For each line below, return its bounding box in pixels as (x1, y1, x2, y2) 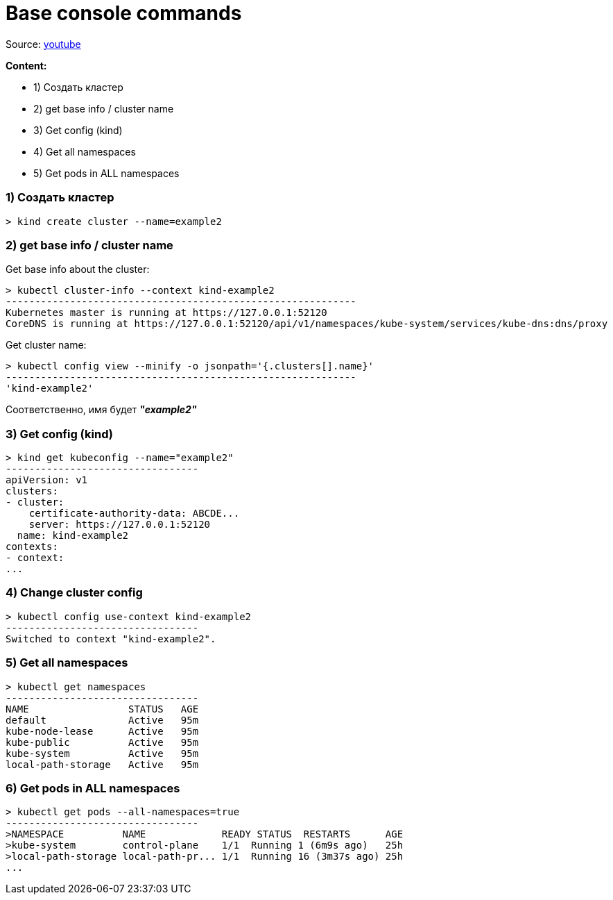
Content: (6, 59, 47, 72)
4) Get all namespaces (33, 145, 136, 158)
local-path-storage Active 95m (6, 758, 199, 770)
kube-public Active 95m (6, 736, 199, 748)
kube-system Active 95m (6, 747, 199, 759)
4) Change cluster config (6, 585, 143, 600)
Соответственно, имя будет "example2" (6, 403, 197, 416)
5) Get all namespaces (6, 656, 128, 670)
